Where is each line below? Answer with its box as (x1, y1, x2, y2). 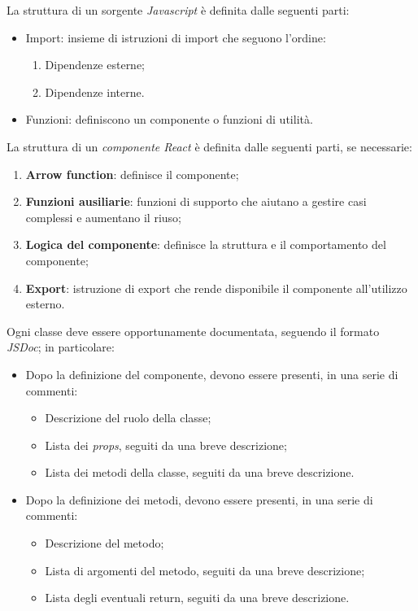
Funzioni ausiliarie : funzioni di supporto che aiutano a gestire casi (25, 193, 367, 210)
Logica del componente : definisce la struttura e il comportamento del (25, 236, 386, 253)
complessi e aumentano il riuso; (25, 208, 181, 225)
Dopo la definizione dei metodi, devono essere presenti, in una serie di (25, 491, 373, 508)
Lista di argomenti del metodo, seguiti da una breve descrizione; (45, 561, 365, 578)
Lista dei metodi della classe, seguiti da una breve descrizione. (45, 464, 355, 481)
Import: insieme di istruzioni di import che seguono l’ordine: (25, 28, 326, 46)
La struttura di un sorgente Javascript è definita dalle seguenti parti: (7, 2, 350, 18)
